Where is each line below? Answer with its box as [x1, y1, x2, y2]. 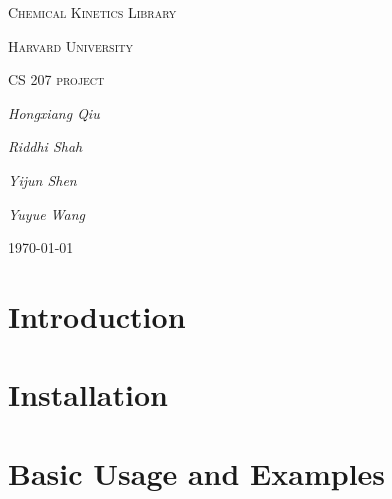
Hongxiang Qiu [8, 102, 100, 123]
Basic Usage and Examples [8, 452, 386, 493]
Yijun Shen [8, 169, 77, 190]
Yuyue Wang [8, 203, 85, 224]
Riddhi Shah [8, 136, 83, 157]
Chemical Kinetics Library [8, 2, 177, 22]
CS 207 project [8, 69, 105, 90]
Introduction [8, 295, 186, 336]
